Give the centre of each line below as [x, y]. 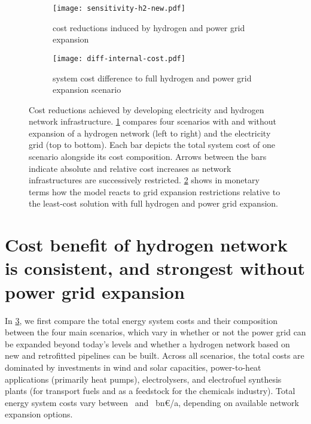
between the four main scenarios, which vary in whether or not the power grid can [155, 332]
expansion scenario [87, 90]
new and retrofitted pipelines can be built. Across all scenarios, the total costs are [155, 355]
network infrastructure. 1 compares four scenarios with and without [153, 121]
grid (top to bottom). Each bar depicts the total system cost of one [152, 145]
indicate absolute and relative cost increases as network [130, 168]
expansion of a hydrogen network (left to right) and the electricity [150, 133]
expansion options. [39, 414]
